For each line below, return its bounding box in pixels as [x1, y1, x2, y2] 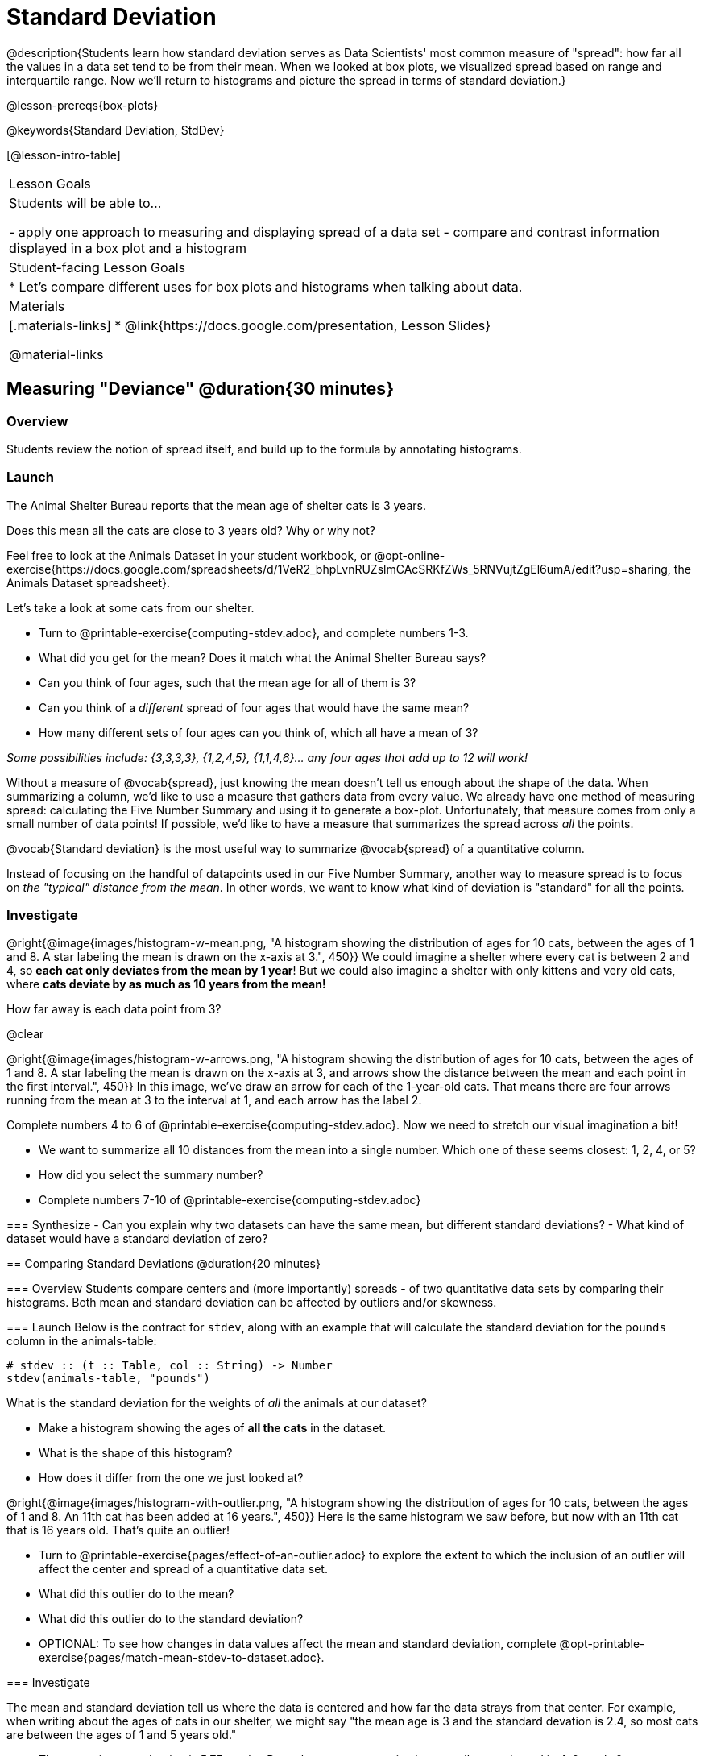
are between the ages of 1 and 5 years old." [6, 1728, 237, 1742]
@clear [6, 1027, 44, 1042]
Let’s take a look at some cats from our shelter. [6, 600, 255, 615]
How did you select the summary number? [39, 1168, 263, 1182]
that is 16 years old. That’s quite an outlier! [6, 1523, 230, 1538]
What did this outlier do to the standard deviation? [39, 1612, 304, 1626]
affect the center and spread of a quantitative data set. [39, 1562, 328, 1576]
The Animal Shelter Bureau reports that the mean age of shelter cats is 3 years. [6, 498, 426, 512]
